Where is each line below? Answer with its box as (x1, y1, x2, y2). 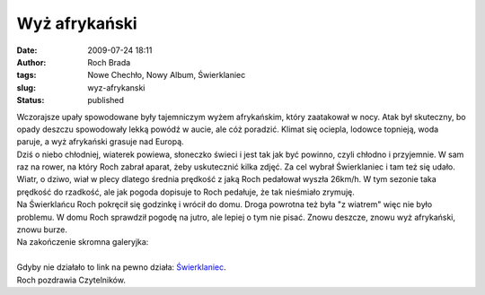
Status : (16, 95, 45, 106)
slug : (16, 82, 36, 93)
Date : (16, 45, 38, 56)
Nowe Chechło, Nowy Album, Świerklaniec (87, 70, 246, 81)
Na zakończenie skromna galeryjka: (16, 237, 149, 247)
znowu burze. (16, 224, 67, 235)
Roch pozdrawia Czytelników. (16, 274, 126, 285)
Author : (16, 56, 47, 67)
